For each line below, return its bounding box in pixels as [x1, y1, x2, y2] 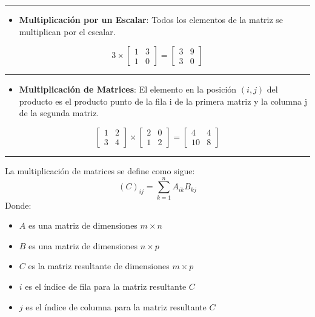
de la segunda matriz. [19, 106, 99, 119]
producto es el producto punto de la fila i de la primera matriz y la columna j [19, 94, 307, 107]
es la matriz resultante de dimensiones [28, 260, 170, 272]
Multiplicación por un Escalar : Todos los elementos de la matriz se [19, 13, 283, 25]
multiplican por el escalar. [19, 25, 116, 38]
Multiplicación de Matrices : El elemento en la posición [19, 83, 237, 96]
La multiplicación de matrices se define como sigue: [5, 164, 195, 177]
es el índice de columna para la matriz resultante [25, 300, 207, 313]
